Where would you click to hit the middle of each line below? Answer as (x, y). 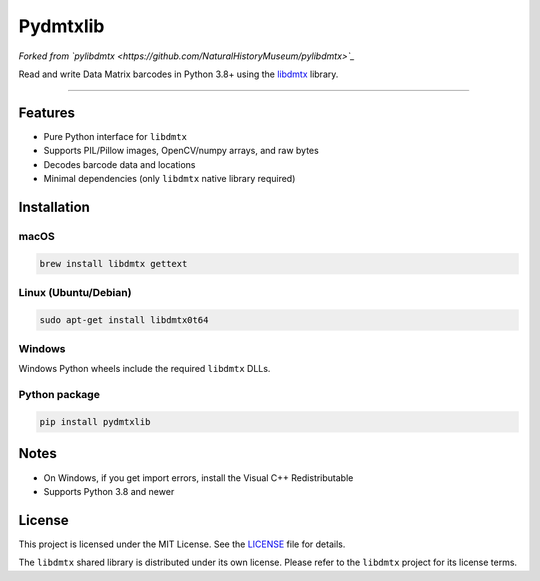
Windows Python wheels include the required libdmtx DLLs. (144, 369)
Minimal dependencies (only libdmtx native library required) (169, 179)
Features (46, 112)
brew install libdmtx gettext (113, 263)
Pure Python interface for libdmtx (115, 136)
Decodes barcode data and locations (119, 164)
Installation (54, 206)
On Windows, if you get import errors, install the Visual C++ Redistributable (198, 477)
